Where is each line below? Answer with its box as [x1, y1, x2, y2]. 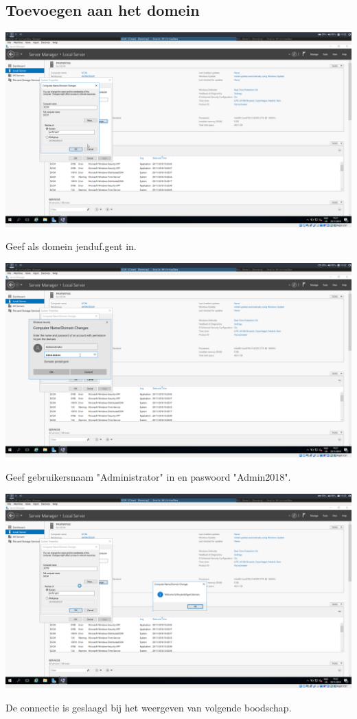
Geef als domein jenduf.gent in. [5, 239, 137, 253]
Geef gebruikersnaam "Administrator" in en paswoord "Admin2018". [5, 469, 291, 483]
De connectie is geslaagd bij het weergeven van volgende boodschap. [5, 700, 292, 714]
